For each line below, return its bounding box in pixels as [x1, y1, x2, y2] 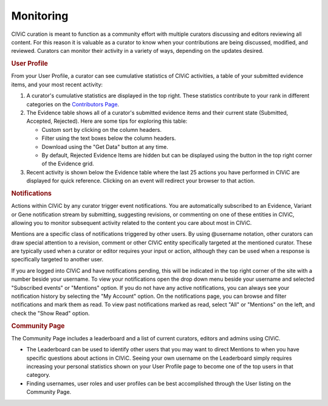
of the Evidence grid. [41, 160, 94, 167]
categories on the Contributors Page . [26, 100, 120, 108]
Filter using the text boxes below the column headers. [41, 134, 176, 142]
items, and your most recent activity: [11, 81, 103, 88]
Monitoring [11, 9, 69, 22]
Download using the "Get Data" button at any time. [41, 143, 168, 150]
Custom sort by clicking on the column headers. [41, 126, 162, 133]
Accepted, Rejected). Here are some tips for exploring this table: [26, 117, 188, 125]
